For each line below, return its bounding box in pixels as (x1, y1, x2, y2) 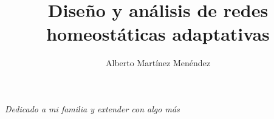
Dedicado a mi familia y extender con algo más (5, 102, 180, 115)
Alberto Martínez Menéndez (106, 56, 210, 69)
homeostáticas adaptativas (46, 21, 270, 46)
